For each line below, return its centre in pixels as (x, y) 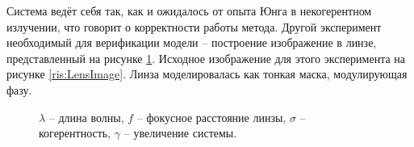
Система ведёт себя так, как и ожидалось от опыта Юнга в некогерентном (189, 10)
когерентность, (75, 133)
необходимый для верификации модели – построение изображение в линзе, (192, 42)
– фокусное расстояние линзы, (211, 117)
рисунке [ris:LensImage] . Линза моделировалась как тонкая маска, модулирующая (207, 74)
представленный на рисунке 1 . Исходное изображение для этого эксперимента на (206, 58)
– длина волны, (86, 117)
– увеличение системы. (180, 133)
